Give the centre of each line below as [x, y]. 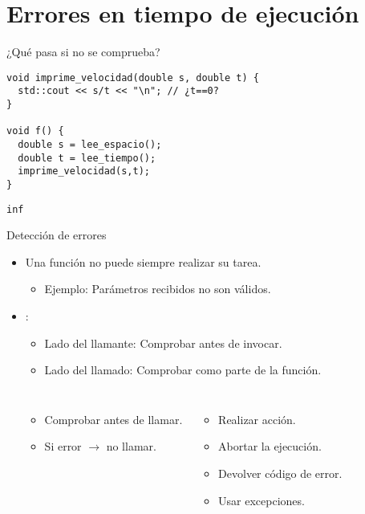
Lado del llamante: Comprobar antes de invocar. [163, 343]
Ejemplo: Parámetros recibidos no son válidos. [158, 289]
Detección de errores [57, 235]
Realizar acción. [257, 419]
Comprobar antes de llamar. [114, 419]
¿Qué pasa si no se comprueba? [83, 52]
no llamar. [131, 446]
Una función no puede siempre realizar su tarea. [143, 261]
